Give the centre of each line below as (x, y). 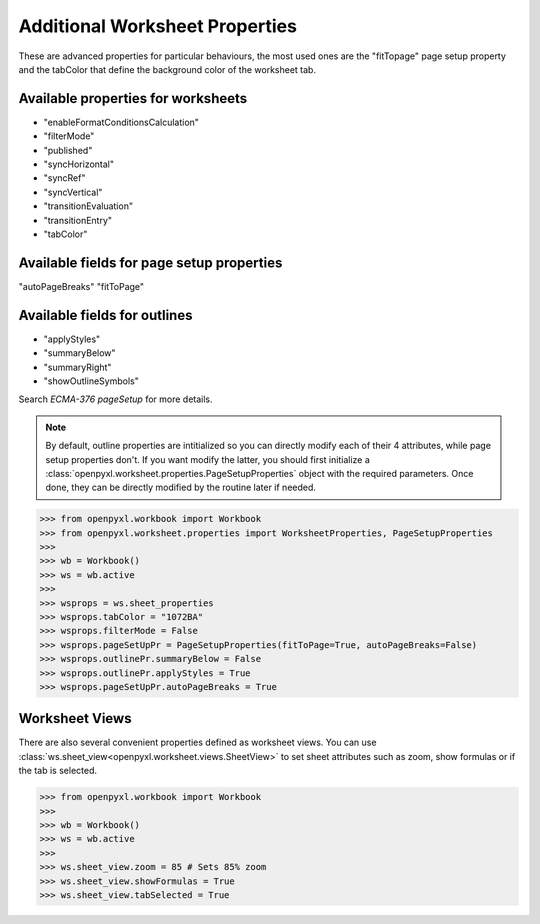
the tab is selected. (58, 771)
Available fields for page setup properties (150, 262)
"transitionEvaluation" (88, 206)
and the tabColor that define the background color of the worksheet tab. (167, 69)
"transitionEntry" (78, 220)
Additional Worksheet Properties (157, 26)
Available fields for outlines (105, 315)
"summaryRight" (77, 367)
